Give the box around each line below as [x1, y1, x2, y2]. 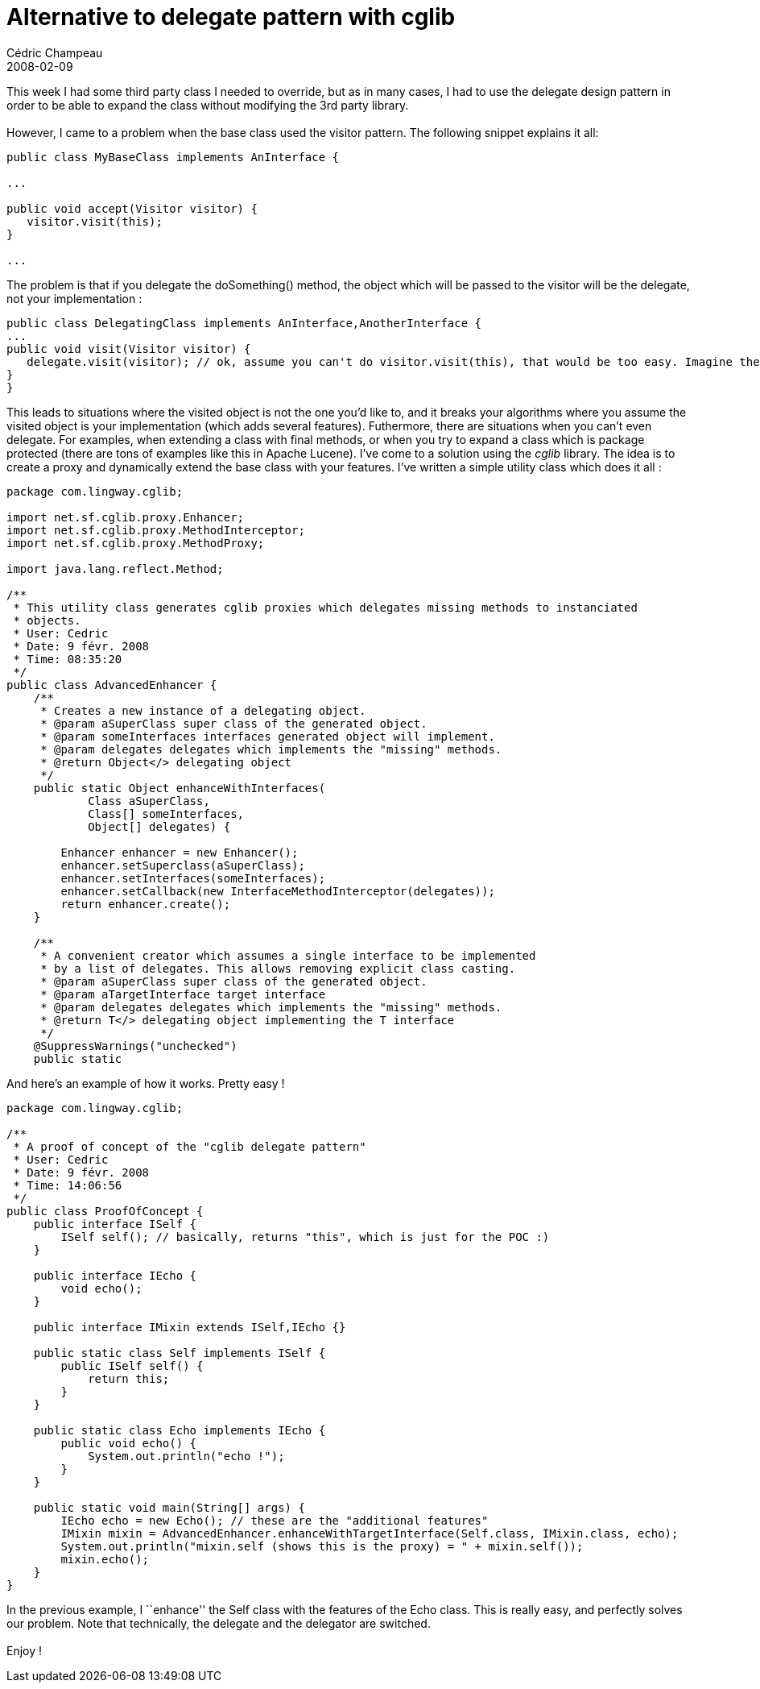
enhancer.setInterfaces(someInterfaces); [60, 871, 326, 885]
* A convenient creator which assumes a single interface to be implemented [40, 948, 536, 962]
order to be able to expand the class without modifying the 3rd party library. [6, 98, 409, 112]
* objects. [13, 613, 81, 627]
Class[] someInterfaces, [88, 807, 245, 820]
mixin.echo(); [60, 1552, 150, 1566]
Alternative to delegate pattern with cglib [6, 3, 456, 31]
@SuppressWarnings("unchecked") [33, 1039, 237, 1052]
